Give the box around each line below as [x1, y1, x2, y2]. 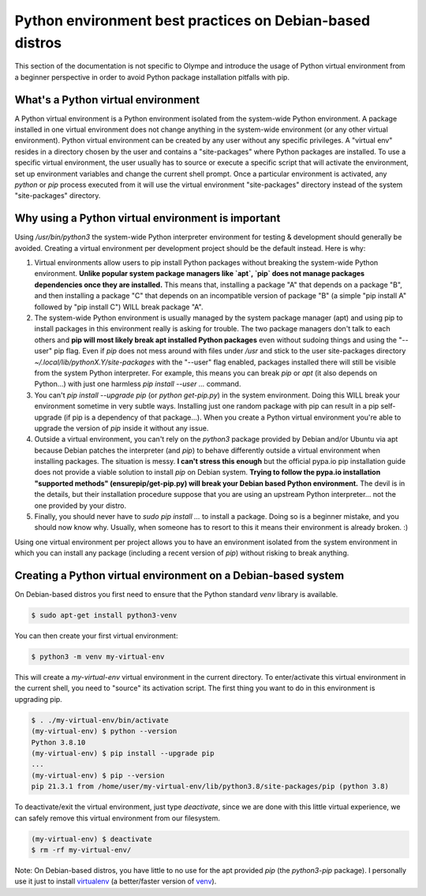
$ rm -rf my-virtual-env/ [31, 845, 132, 854]
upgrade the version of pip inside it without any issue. [34, 423, 209, 433]
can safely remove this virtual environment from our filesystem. [14, 813, 221, 823]
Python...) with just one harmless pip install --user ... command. [34, 379, 241, 389]
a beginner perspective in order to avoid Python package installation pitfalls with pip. [14, 72, 290, 82]
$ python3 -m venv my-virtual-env [31, 652, 165, 662]
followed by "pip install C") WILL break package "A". [34, 302, 204, 312]
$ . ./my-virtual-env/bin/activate [31, 715, 169, 725]
